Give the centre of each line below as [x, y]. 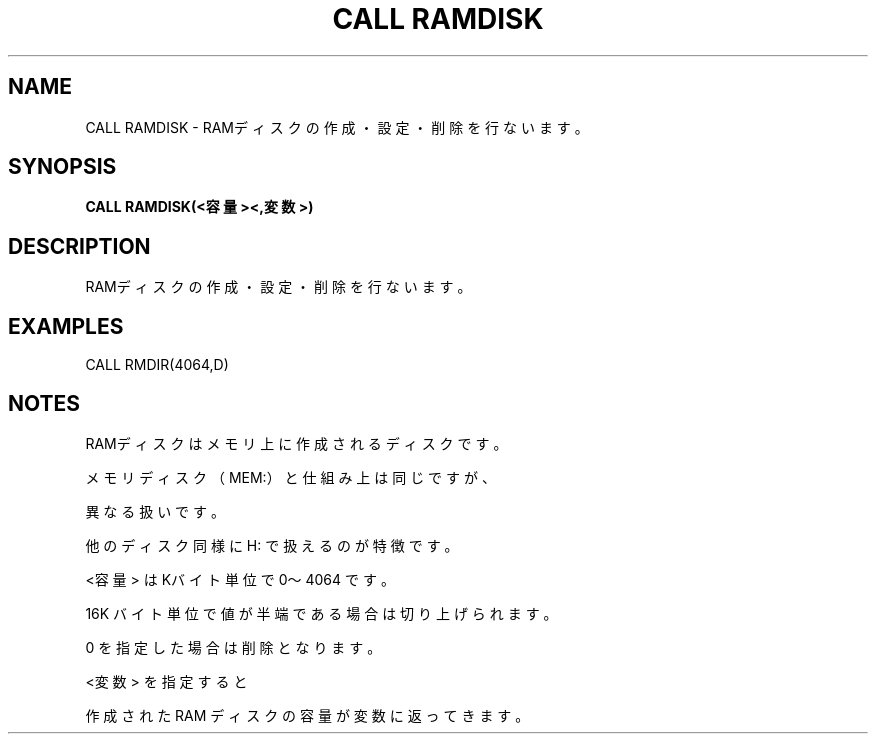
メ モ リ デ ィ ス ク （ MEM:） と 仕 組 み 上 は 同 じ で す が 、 [290, 477]
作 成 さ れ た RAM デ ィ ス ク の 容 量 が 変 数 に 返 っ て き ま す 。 [307, 715]
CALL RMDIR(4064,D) [157, 365]
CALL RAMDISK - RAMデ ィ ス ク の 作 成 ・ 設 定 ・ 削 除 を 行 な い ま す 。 [337, 127]
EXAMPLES [66, 326]
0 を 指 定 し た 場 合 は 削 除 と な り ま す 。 [233, 647]
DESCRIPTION [79, 246]
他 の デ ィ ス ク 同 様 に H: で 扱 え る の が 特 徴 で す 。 [272, 545]
